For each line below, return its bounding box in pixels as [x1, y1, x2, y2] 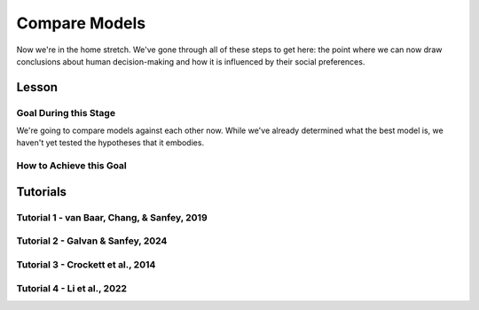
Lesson [16, 80, 58, 95]
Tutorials [16, 184, 67, 199]
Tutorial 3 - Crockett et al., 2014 [16, 258, 156, 270]
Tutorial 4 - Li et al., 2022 [16, 282, 128, 294]
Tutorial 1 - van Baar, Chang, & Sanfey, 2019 [16, 211, 208, 223]
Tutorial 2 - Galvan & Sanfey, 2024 [16, 235, 168, 247]
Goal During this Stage [16, 106, 115, 119]
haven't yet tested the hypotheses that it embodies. [16, 137, 204, 148]
